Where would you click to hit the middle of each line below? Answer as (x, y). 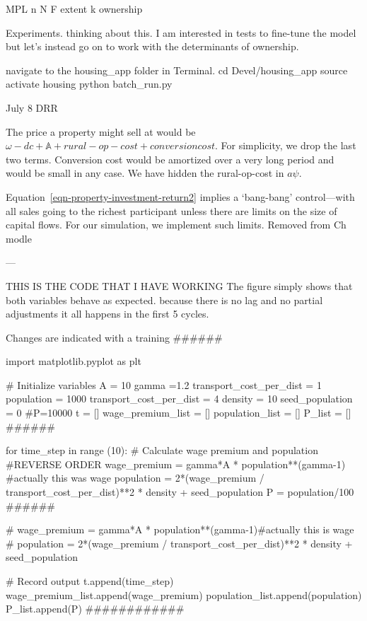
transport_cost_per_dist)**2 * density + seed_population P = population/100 (180, 492)
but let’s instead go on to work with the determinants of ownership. (152, 46)
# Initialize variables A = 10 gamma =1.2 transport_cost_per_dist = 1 (164, 384)
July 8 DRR (32, 107)
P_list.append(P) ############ (95, 609)
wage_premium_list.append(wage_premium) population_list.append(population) (184, 594)
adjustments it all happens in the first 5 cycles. (107, 314)
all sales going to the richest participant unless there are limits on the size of (171, 210)
